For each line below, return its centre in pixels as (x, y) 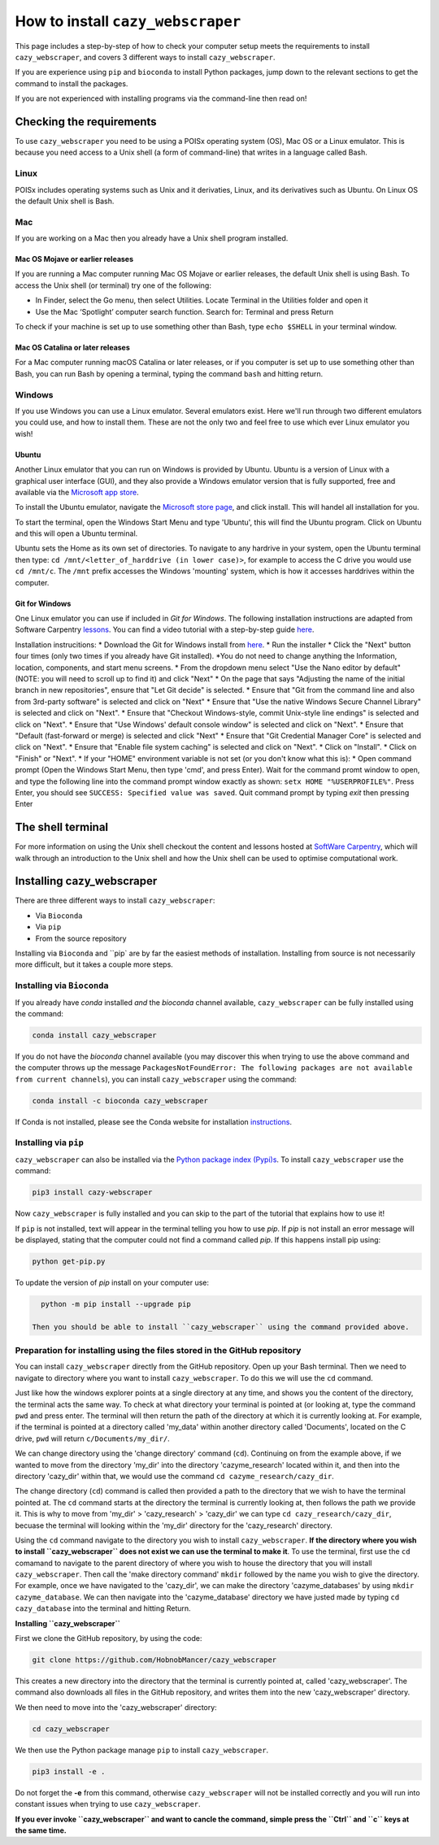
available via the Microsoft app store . (77, 492)
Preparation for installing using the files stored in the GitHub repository (158, 1351)
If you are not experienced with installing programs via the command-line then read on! (161, 98)
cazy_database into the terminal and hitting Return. (103, 1608)
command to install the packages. (72, 83)
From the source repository (81, 938)
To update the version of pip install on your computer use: (112, 1282)
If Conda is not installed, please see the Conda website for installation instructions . (154, 1121)
